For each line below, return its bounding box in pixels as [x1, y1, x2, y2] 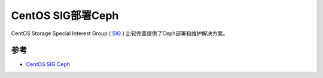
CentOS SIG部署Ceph [11, 9, 119, 22]
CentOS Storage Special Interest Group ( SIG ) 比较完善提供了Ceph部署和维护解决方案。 [11, 30, 228, 37]
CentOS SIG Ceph [26, 61, 71, 68]
